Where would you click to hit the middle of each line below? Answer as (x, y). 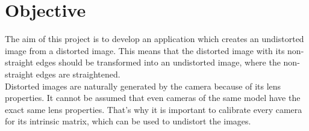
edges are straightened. (78, 74)
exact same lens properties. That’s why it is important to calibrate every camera (154, 109)
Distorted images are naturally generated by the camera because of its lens (143, 86)
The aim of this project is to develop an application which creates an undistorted (154, 39)
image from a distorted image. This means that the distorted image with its (145, 50)
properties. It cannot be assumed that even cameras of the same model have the (153, 98)
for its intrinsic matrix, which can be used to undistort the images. (128, 121)
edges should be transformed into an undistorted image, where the (158, 62)
